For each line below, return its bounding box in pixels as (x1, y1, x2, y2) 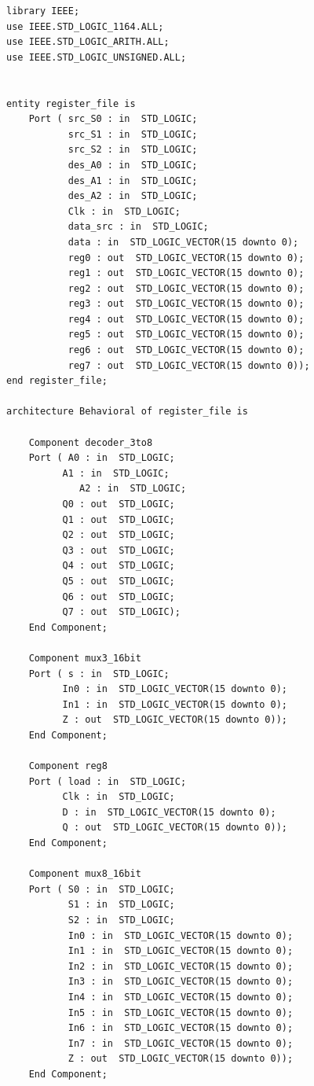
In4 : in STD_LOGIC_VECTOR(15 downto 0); (68, 992, 294, 1003)
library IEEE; (6, 6, 80, 17)
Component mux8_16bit (28, 868, 141, 880)
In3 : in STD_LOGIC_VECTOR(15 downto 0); (68, 976, 294, 988)
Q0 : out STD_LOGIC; (62, 499, 175, 510)
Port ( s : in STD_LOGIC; (28, 668, 170, 679)
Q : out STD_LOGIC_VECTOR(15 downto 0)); (62, 822, 287, 834)
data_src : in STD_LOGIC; (68, 221, 209, 233)
